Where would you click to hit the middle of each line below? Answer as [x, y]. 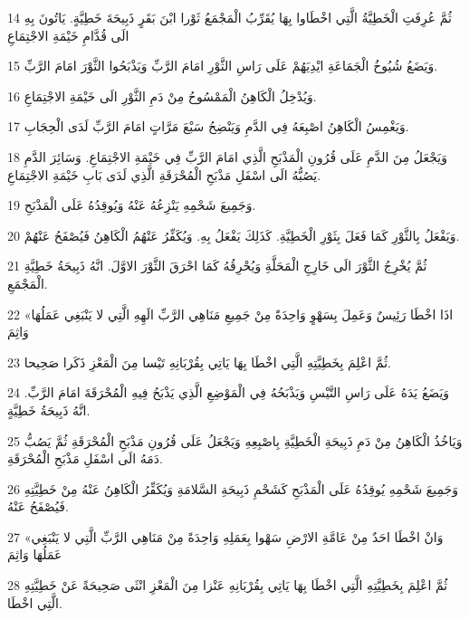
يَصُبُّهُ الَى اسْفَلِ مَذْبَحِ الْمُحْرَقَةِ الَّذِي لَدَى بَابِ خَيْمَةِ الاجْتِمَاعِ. [164, 174]
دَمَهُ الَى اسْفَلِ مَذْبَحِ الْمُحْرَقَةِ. [85, 458]
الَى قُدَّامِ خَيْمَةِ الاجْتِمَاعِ [68, 35]
